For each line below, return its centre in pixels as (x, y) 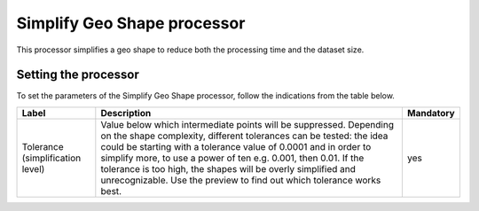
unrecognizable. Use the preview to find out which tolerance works (241, 180)
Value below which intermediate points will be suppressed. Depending (247, 124)
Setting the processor (78, 75)
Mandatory (431, 113)
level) (33, 168)
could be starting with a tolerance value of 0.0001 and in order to (236, 146)
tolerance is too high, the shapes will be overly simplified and (228, 168)
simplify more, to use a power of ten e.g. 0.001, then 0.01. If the (232, 158)
